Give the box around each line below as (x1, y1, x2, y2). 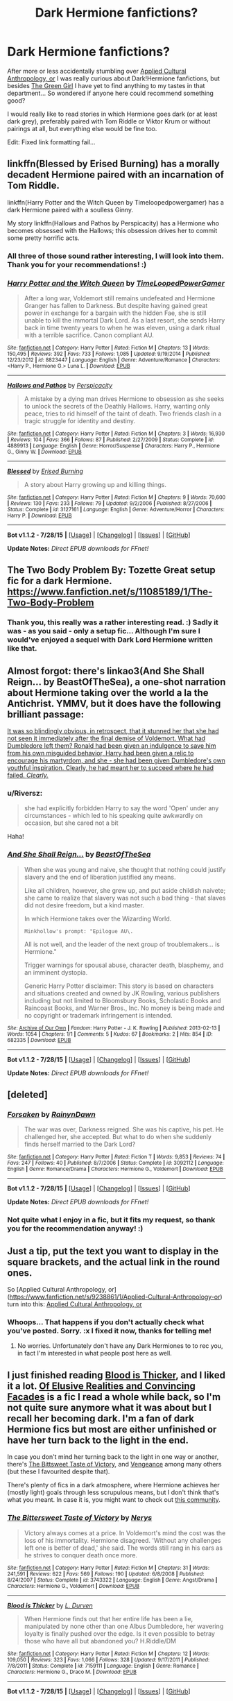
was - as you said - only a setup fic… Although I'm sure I (7, 626, 201, 636)
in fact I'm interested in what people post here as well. (17, 1349, 172, 1358)
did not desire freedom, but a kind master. (24, 900, 144, 909)
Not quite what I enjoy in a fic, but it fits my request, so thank (7, 1215, 216, 1225)
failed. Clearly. (7, 771, 49, 780)
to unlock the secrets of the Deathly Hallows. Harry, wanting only (24, 402, 210, 410)
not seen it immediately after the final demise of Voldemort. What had (7, 734, 206, 743)
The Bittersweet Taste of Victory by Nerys (7, 1513, 153, 1523)
